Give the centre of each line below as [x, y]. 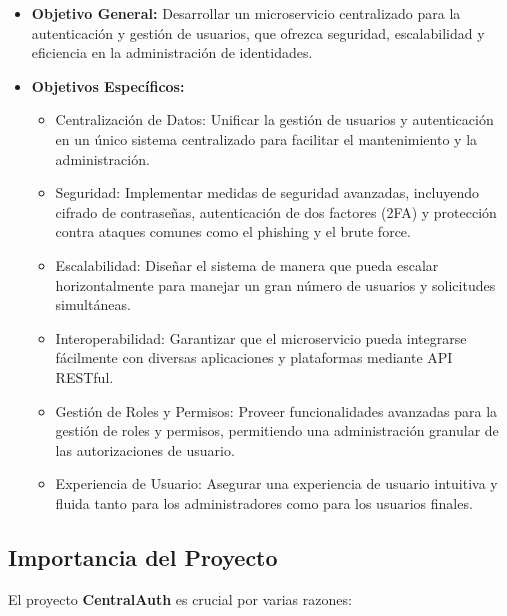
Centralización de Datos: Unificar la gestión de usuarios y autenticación [274, 119]
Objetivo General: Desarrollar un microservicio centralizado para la [246, 13]
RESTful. [84, 376]
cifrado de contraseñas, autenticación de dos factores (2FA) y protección [276, 211]
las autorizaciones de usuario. [145, 449]
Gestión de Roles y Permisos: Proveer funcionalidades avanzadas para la [276, 410]
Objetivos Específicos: [108, 85]
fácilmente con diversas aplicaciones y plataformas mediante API [254, 357]
